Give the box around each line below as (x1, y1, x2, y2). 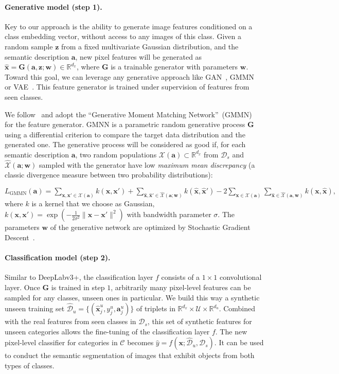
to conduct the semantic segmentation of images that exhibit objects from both (5, 350, 255, 361)
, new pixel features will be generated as (75, 51, 202, 62)
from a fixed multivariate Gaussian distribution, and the (61, 41, 239, 51)
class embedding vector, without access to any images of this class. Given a (5, 31, 241, 42)
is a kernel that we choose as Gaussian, (31, 198, 155, 208)
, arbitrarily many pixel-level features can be (111, 281, 251, 292)
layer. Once (5, 281, 40, 292)
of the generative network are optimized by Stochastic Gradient (50, 222, 251, 233)
